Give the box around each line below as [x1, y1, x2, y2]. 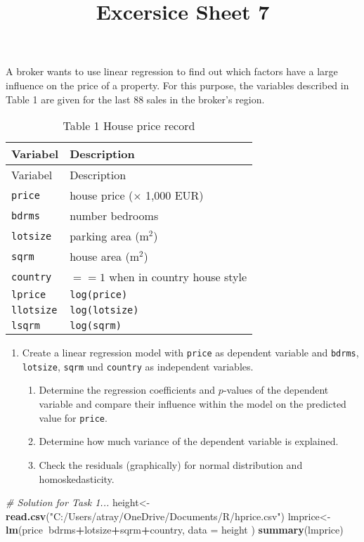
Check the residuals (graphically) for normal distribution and [39, 457, 303, 472]
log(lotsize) [70, 304, 139, 316]
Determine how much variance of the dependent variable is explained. [39, 434, 339, 449]
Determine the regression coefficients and [39, 382, 216, 397]
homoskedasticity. [39, 471, 115, 486]
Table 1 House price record [63, 117, 195, 134]
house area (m [70, 248, 140, 265]
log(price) [70, 289, 128, 301]
